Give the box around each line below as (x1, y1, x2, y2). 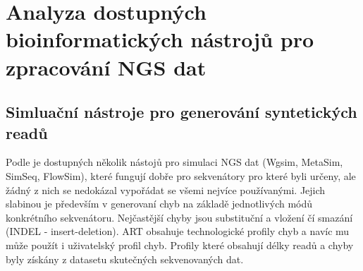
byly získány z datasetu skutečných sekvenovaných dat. (6, 251, 244, 266)
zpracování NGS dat (6, 52, 207, 81)
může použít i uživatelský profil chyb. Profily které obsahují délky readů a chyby (6, 237, 354, 252)
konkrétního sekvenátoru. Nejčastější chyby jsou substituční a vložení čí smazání (6, 210, 353, 224)
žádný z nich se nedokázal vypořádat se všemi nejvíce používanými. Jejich (6, 182, 326, 197)
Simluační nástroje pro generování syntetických (6, 101, 357, 123)
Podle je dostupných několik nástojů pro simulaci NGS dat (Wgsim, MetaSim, (6, 155, 343, 169)
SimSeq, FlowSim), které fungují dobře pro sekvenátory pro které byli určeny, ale (6, 168, 356, 183)
